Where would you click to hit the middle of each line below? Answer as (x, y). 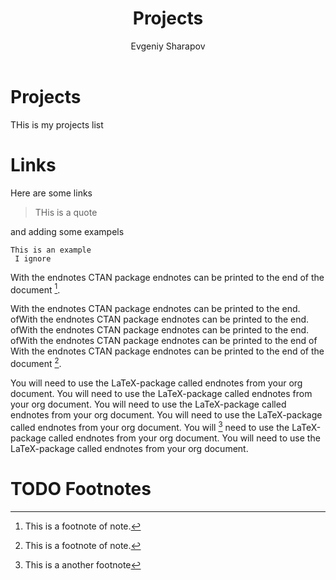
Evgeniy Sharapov (168, 46)
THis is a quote (66, 212)
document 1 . (35, 289)
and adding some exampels (67, 231)
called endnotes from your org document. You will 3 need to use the (150, 426)
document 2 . (36, 362)
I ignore (33, 258)
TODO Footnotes (81, 488)
